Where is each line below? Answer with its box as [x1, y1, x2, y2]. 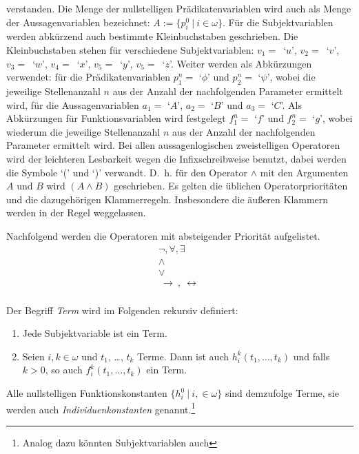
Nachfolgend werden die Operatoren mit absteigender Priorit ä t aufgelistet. [6, 228, 320, 243]
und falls [293, 349, 330, 363]
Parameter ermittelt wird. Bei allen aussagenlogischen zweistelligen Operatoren [6, 138, 340, 152]
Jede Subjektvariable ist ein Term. [22, 326, 167, 340]
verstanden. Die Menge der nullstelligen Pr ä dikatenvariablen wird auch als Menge [6, 1, 351, 15]
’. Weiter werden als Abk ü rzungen [169, 56, 312, 70]
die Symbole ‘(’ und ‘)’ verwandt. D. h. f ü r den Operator [6, 165, 248, 179]
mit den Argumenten [260, 165, 349, 179]
